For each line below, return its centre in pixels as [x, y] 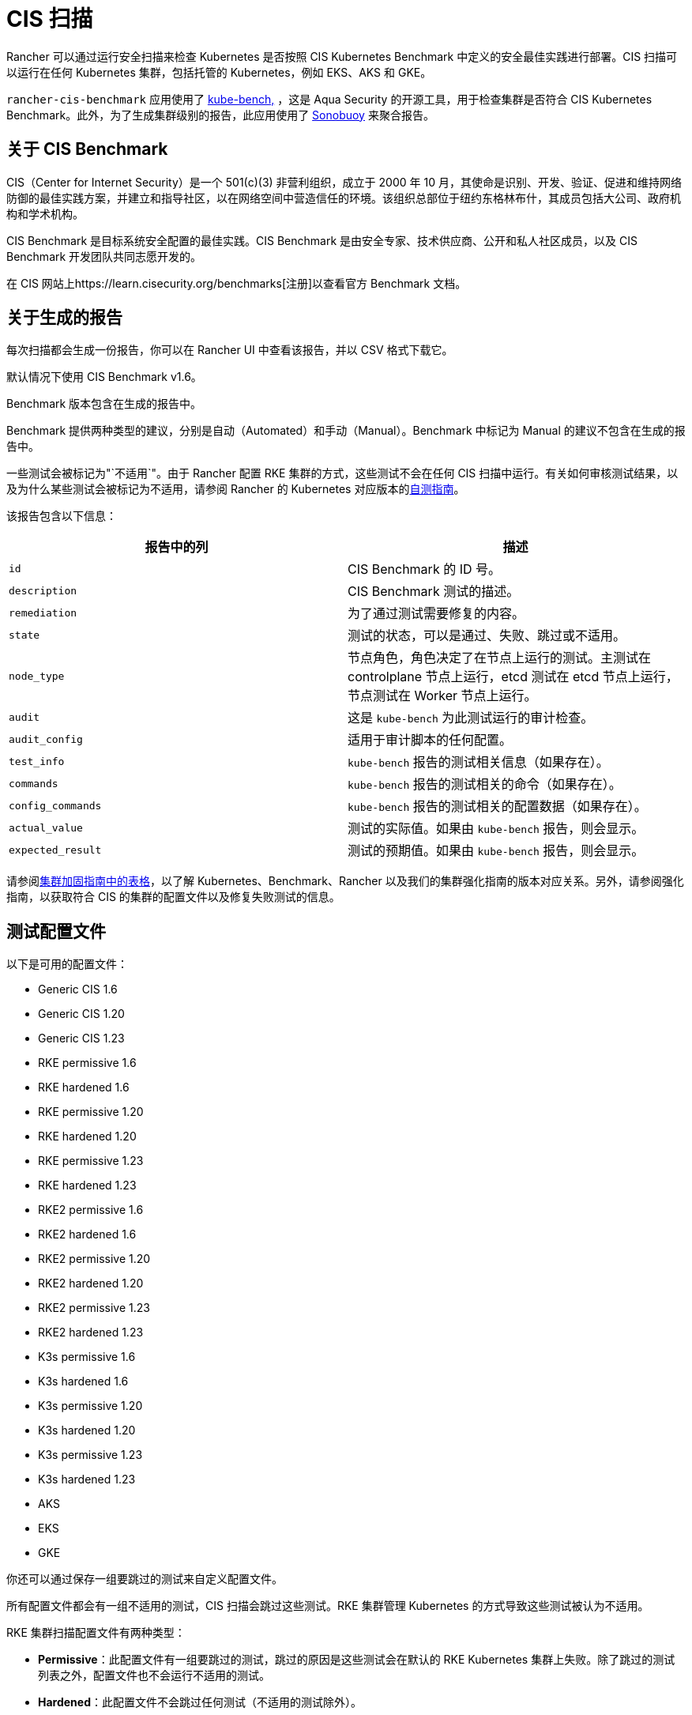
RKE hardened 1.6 [84, 1087]
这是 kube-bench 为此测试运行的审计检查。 [471, 718]
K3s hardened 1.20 [87, 1430]
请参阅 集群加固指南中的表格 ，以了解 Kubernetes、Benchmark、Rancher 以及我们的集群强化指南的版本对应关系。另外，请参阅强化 [345, 881]
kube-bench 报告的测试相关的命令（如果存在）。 [485, 784]
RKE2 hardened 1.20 [91, 1283]
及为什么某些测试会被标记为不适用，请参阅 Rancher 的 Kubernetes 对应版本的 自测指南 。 [236, 489]
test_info [37, 761]
